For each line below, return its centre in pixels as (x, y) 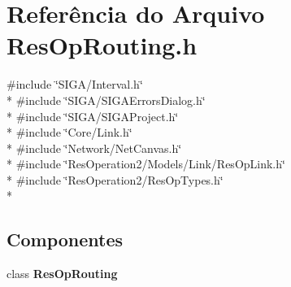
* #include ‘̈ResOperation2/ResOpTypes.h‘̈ (115, 179)
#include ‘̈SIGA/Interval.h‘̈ (75, 84)
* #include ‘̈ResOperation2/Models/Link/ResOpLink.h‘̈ (146, 164)
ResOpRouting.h (102, 45)
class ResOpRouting (62, 274)
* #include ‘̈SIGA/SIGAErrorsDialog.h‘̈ (106, 100)
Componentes (65, 239)
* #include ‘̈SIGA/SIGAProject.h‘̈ (93, 116)
